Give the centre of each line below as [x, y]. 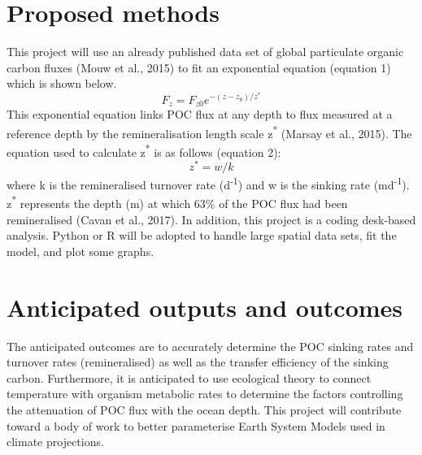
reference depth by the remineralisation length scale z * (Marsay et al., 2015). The [209, 132]
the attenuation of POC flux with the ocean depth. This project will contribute [204, 409]
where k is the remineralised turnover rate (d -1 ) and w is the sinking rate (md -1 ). [208, 183]
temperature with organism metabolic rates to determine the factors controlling [205, 394]
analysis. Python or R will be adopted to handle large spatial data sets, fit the [202, 235]
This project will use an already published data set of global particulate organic [205, 52]
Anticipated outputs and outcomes [205, 307]
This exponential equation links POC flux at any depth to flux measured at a [200, 113]
